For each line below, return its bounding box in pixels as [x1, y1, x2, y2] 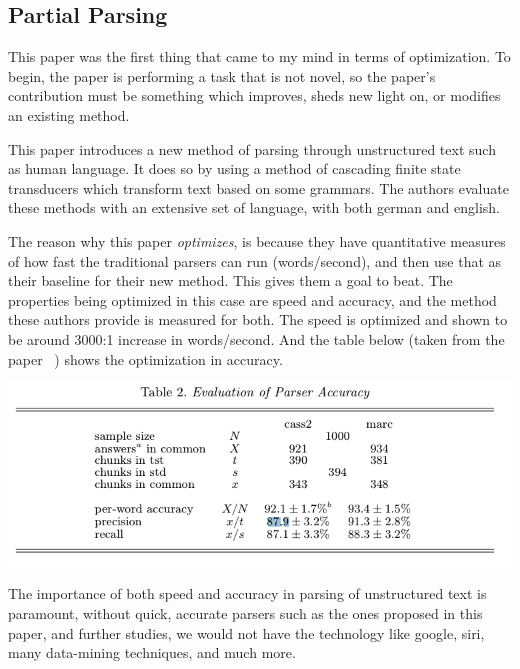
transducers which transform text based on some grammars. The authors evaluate [8, 177, 509, 198]
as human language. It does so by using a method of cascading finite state [8, 158, 461, 179]
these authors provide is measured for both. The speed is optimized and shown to [8, 309, 508, 330]
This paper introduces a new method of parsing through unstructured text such [8, 138, 496, 159]
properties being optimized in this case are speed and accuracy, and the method [8, 289, 497, 310]
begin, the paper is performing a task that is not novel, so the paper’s [8, 65, 436, 86]
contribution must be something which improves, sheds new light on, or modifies [8, 85, 501, 106]
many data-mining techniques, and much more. [8, 642, 296, 663]
